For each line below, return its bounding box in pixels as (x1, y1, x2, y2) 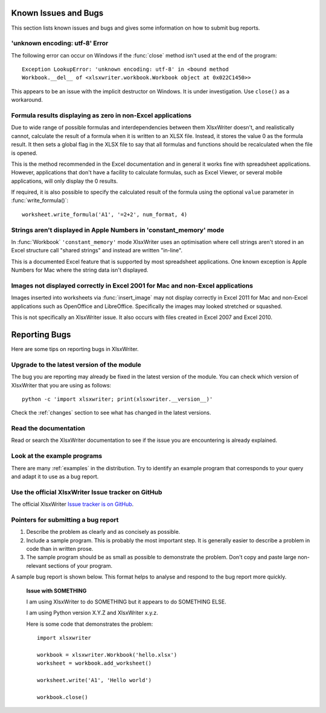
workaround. (11, 96, 43, 103)
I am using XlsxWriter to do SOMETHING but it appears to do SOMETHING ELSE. (26, 598, 226, 605)
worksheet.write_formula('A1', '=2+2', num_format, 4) (22, 211, 188, 218)
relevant (26, 562, 46, 569)
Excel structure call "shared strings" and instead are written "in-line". (11, 247, 183, 254)
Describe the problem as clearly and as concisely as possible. (26, 528, 181, 536)
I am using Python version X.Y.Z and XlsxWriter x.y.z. (26, 609, 158, 617)
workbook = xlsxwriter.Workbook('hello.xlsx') (37, 651, 177, 658)
